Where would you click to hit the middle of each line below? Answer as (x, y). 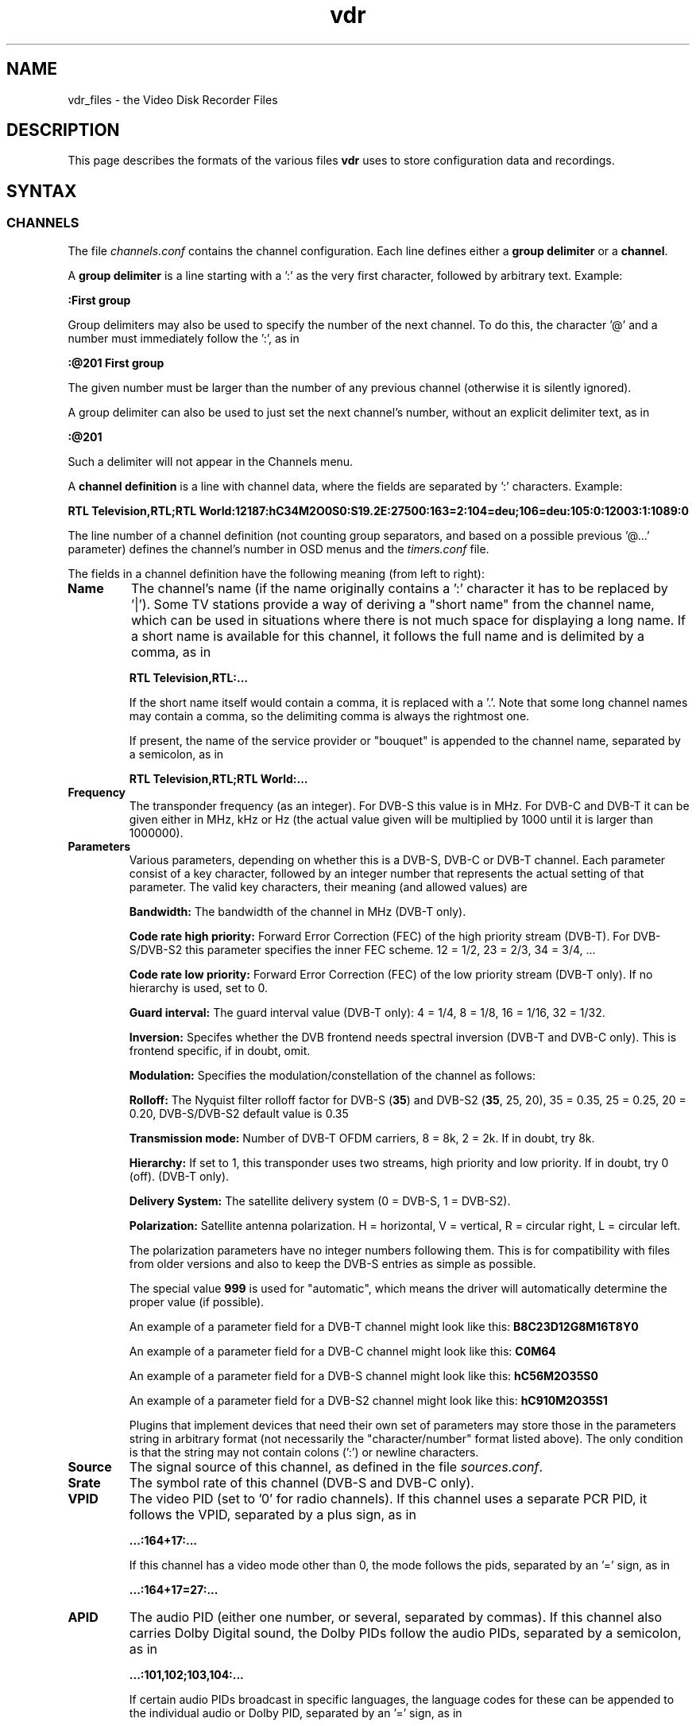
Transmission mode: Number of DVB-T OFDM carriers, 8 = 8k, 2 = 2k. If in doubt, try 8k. (362, 1138)
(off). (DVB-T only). (179, 1176)
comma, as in (171, 652)
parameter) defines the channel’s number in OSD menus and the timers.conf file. (278, 549)
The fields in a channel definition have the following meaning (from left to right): (276, 573)
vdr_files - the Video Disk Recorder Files (173, 99)
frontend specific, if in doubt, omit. (220, 1050)
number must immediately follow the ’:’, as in (184, 338)
